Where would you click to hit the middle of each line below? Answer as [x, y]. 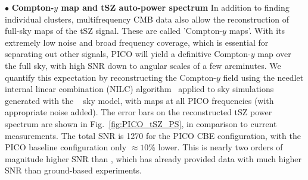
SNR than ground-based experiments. [73, 170]
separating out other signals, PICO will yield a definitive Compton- [128, 54]
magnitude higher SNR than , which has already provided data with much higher [153, 158]
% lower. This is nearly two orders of [216, 147]
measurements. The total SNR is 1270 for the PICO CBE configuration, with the [153, 135]
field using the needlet [263, 77]
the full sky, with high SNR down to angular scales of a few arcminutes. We [143, 65]
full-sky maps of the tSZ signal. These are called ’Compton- [114, 31]
